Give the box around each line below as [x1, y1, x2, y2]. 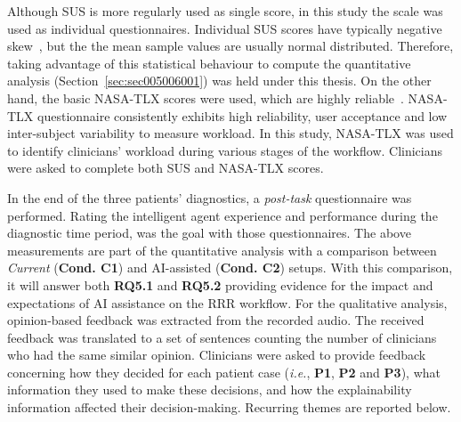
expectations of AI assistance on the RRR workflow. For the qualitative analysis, [7, 293, 448, 312]
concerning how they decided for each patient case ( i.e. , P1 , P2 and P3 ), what [7, 362, 441, 381]
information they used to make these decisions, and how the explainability [7, 380, 412, 399]
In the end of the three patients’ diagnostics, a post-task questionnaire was [7, 188, 412, 207]
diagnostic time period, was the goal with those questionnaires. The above [7, 223, 411, 242]
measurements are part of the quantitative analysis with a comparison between [7, 240, 437, 259]
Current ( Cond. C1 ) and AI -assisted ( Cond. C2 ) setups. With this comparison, [7, 258, 453, 277]
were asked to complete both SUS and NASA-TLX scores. [7, 158, 324, 177]
